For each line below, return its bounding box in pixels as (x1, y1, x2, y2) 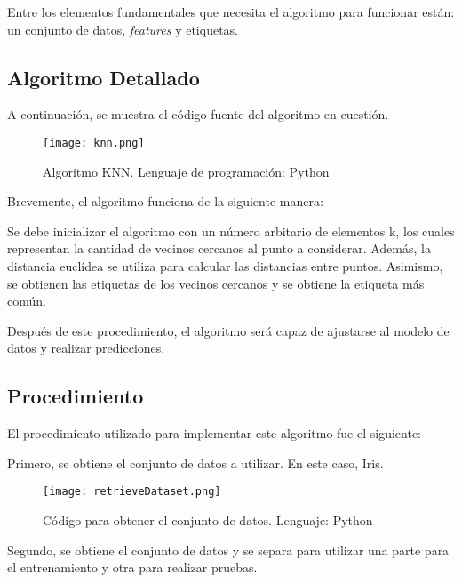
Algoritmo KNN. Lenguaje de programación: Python (43, 162, 330, 180)
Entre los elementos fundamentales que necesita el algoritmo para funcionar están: (7, 3, 455, 20)
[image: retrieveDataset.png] (43, 485, 221, 498)
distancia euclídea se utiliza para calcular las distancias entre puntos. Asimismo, (7, 257, 443, 275)
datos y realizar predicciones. (7, 339, 165, 357)
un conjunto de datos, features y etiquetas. (7, 20, 239, 38)
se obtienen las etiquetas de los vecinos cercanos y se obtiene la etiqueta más (7, 274, 425, 292)
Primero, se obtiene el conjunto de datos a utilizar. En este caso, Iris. (7, 453, 384, 472)
